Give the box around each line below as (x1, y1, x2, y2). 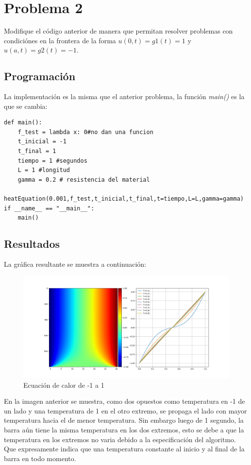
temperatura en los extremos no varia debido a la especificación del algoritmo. (4, 434, 236, 444)
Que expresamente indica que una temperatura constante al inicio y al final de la (4, 444, 245, 454)
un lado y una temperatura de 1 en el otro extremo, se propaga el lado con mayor (4, 405, 247, 415)
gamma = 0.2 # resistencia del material (17, 176, 150, 183)
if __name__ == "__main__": (4, 205, 95, 212)
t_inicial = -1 (17, 138, 67, 145)
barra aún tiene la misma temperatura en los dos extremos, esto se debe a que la (4, 424, 244, 434)
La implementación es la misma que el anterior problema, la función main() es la (4, 91, 245, 102)
